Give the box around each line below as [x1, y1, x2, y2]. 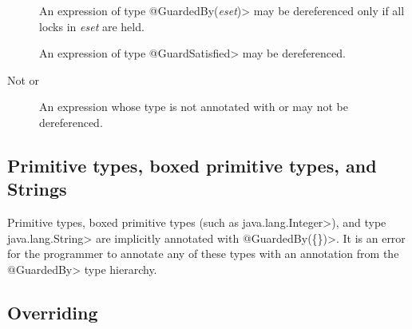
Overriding [7, 299, 98, 324]
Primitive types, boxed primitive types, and [7, 153, 377, 177]
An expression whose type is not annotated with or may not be [39, 98, 348, 115]
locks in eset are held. [39, 18, 145, 34]
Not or [7, 71, 40, 88]
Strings [7, 176, 67, 201]
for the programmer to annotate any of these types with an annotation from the [7, 245, 399, 262]
